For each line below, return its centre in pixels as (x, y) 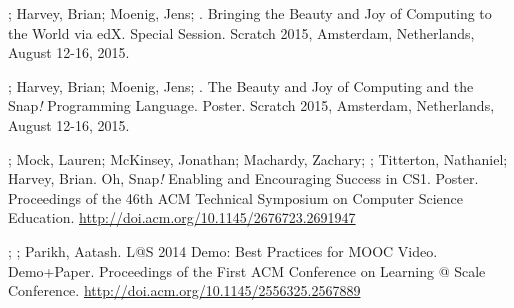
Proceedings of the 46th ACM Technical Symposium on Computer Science (236, 197)
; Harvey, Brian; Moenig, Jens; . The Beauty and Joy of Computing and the (241, 85)
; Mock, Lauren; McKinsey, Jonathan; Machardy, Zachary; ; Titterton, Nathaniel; (258, 158)
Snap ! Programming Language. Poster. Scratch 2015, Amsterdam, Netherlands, (251, 105)
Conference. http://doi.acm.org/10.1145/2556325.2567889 (184, 290)
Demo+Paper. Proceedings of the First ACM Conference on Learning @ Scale (247, 270)
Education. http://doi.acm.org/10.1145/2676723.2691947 (182, 217)
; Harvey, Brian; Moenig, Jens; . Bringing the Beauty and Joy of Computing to (250, 13)
